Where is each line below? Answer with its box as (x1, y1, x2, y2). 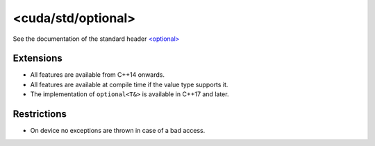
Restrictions (12, 108, 67, 120)
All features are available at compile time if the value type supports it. (30, 80, 228, 89)
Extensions (12, 53, 62, 64)
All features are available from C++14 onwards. (30, 71, 165, 79)
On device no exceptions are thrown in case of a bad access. (30, 127, 206, 135)
